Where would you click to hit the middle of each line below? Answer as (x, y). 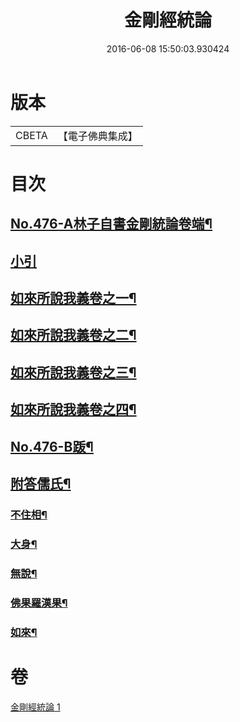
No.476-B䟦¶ (52, 446)
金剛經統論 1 (35, 707)
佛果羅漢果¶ (39, 603)
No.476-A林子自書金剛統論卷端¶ (111, 224)
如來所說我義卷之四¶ (73, 409)
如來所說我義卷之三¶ (73, 372)
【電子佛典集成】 (97, 136)
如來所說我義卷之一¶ (73, 298)
